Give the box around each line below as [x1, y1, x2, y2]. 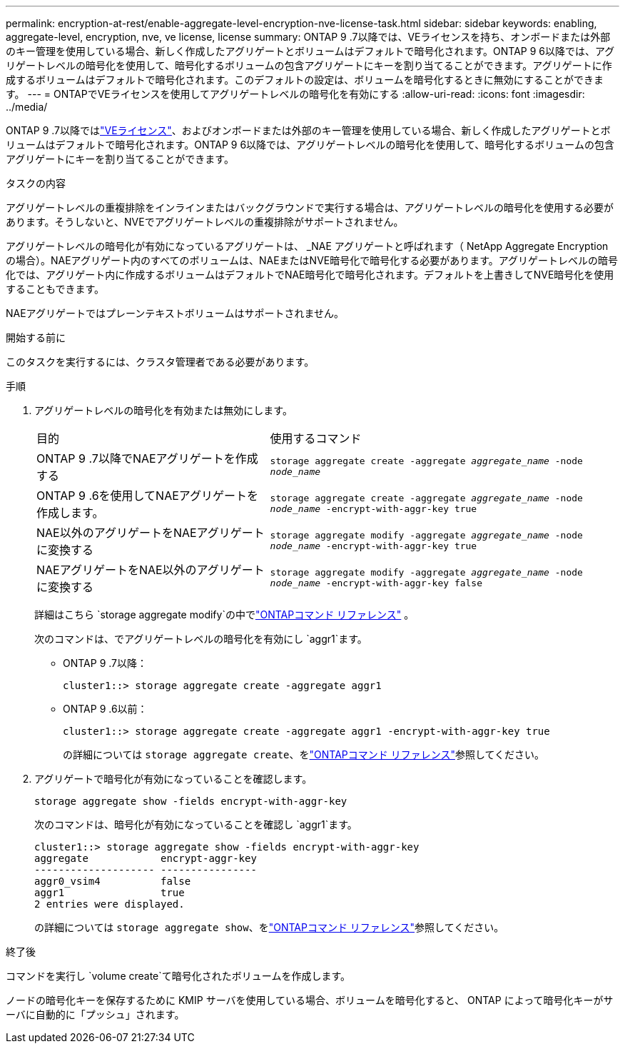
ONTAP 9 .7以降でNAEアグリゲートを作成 [36, 451, 258, 466]
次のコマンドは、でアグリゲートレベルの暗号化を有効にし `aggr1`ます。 [34, 633, 367, 645]
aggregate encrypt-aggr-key [34, 853, 257, 864]
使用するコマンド [270, 431, 362, 446]
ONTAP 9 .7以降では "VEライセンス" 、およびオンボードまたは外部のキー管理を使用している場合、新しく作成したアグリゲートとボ [6, 124, 611, 136]
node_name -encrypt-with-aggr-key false [270, 578, 483, 588]
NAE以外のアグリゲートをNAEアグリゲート [36, 526, 265, 540]
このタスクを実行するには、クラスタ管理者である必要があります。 [6, 356, 315, 368]
